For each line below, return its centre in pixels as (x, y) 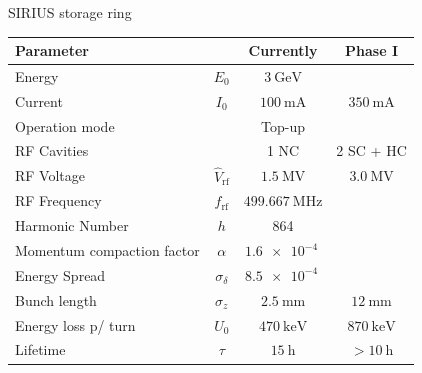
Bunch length (56, 299)
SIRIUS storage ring (70, 12)
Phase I (372, 50)
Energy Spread (60, 274)
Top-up (283, 125)
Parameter (52, 50)
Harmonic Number (72, 225)
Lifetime (40, 349)
